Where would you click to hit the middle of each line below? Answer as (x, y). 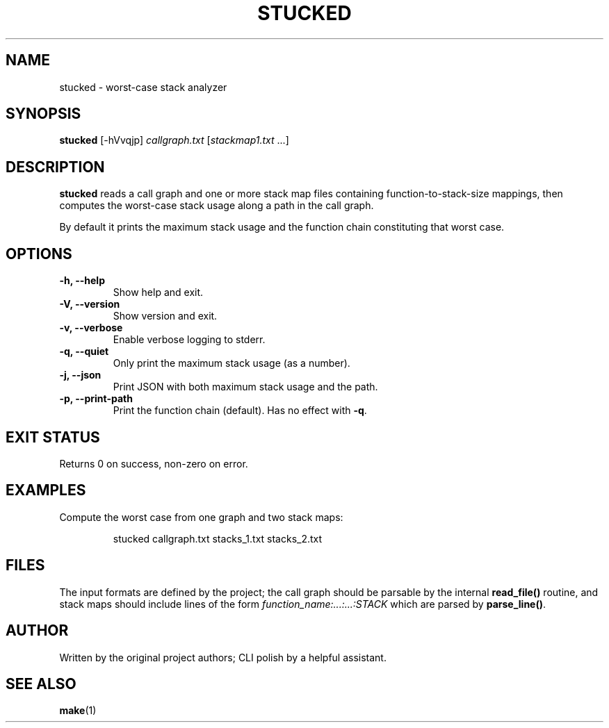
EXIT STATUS (53, 437)
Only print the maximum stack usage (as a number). (232, 363)
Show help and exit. (158, 292)
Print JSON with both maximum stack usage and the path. (245, 387)
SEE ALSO (41, 684)
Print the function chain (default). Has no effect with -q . (240, 411)
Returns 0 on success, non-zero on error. (154, 463)
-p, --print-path (96, 399)
